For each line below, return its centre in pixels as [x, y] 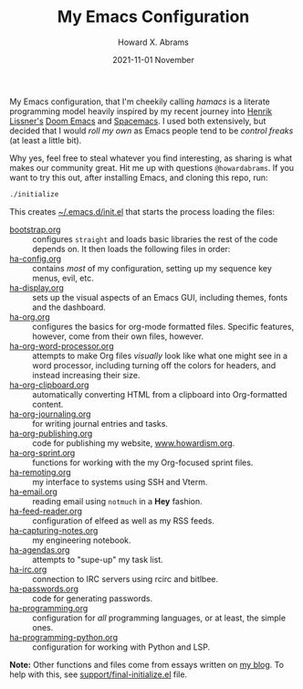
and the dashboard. [69, 307]
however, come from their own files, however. [118, 336]
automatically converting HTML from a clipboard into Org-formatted [160, 394]
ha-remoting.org [40, 472]
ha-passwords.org [44, 588]
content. [48, 404]
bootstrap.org [35, 229]
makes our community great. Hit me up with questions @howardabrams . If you [152, 167]
